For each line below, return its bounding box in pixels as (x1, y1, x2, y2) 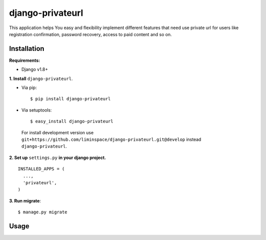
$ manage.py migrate (18, 209, 67, 215)
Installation (9, 44, 44, 53)
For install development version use (21, 129, 94, 135)
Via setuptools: (21, 107, 52, 113)
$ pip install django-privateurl (30, 96, 111, 102)
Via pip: (21, 84, 37, 91)
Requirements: (9, 57, 40, 63)
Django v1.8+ (21, 67, 48, 73)
